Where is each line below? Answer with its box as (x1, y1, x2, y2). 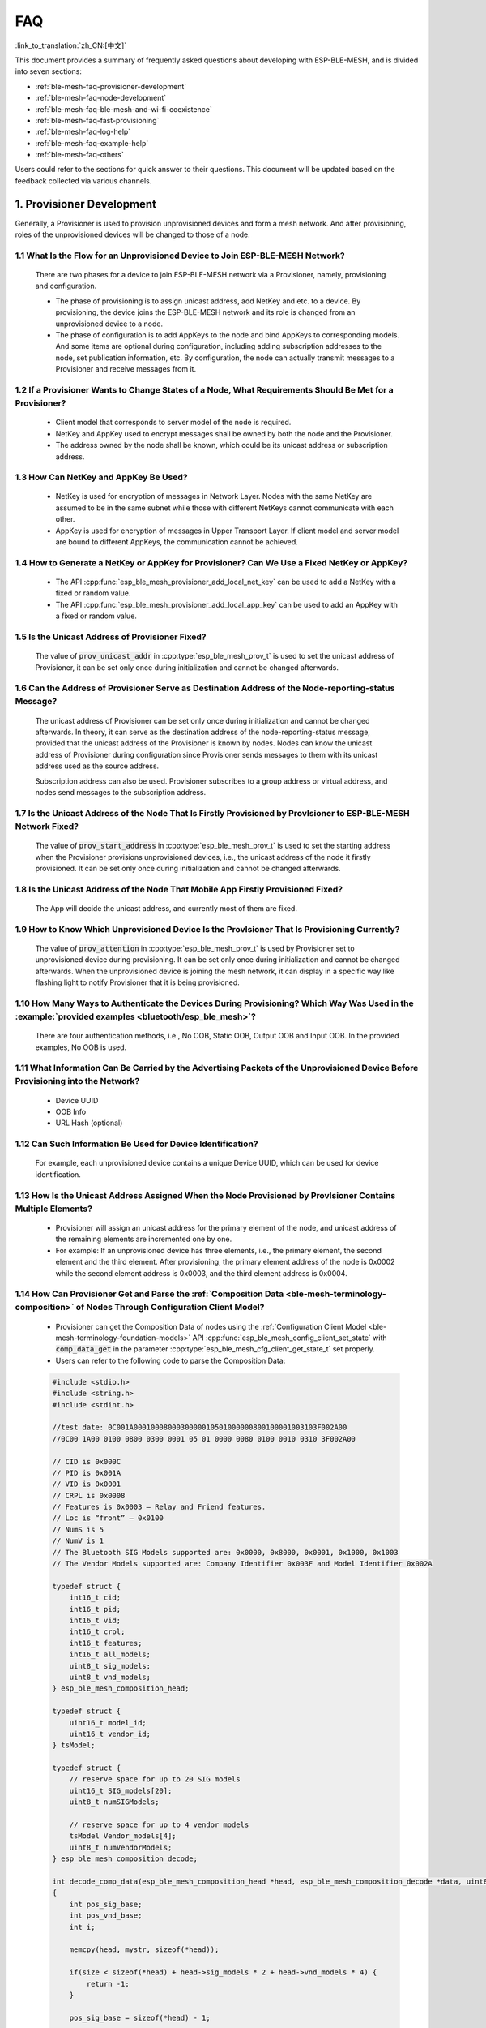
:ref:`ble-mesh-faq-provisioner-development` (35, 81, 187, 91)
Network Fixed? (15, 820, 79, 831)
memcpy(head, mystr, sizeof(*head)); (69, 1945, 220, 1954)
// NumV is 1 (52, 1536, 104, 1545)
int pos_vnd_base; (69, 1911, 143, 1920)
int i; (69, 1923, 96, 1931)
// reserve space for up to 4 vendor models (69, 1820, 249, 1829)
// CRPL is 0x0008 (52, 1491, 126, 1500)
